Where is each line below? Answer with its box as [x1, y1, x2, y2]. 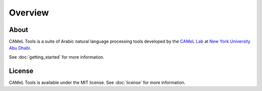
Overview [9, 7, 49, 18]
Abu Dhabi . [9, 45, 32, 51]
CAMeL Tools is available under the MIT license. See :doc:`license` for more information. [9, 79, 186, 85]
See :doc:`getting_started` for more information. [9, 54, 104, 60]
